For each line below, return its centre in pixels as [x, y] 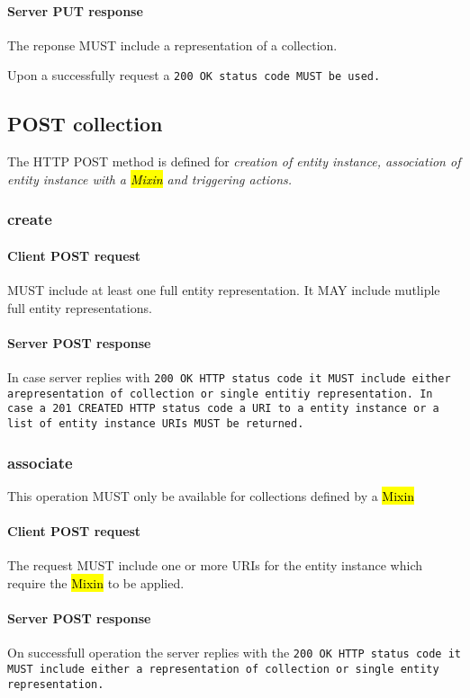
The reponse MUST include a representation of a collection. [172, 45]
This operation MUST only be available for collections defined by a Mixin [211, 495]
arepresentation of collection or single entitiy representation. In [220, 394]
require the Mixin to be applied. [96, 582]
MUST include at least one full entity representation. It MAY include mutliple [224, 290]
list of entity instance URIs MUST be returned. [156, 424]
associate [40, 462]
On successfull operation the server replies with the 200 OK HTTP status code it [234, 653]
